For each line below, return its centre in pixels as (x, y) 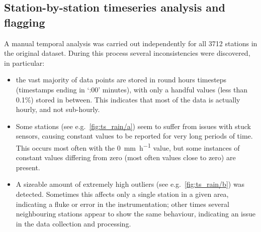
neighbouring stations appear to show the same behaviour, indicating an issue (136, 214)
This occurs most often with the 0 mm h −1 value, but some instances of (128, 147)
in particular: (24, 63)
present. (28, 167)
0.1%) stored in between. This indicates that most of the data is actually (128, 99)
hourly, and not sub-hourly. (58, 109)
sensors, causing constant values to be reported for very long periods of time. (134, 136)
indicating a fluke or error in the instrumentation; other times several (122, 204)
